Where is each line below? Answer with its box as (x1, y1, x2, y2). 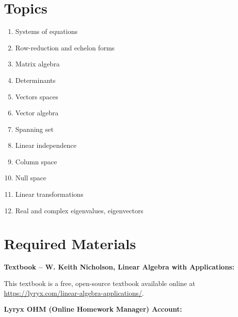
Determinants (15, 75, 56, 85)
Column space (15, 156, 57, 166)
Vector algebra (15, 108, 59, 118)
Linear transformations (15, 189, 83, 199)
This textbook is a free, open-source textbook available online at (4, 278, 195, 288)
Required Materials (4, 234, 136, 254)
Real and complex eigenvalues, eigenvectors (15, 205, 143, 215)
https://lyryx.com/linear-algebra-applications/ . (4, 287, 144, 298)
